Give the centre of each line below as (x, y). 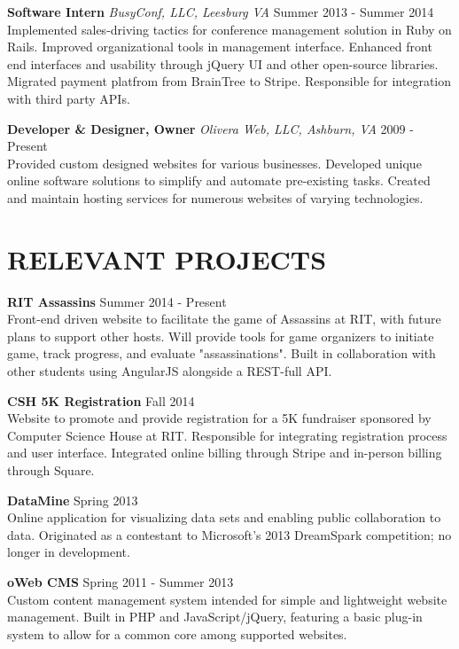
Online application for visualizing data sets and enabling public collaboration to (224, 517)
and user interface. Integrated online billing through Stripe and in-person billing (225, 453)
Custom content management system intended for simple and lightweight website (227, 599)
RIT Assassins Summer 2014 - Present (117, 301)
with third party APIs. (69, 98)
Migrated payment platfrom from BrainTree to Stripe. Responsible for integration (229, 81)
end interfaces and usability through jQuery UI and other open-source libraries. (223, 63)
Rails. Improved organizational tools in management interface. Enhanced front (220, 47)
